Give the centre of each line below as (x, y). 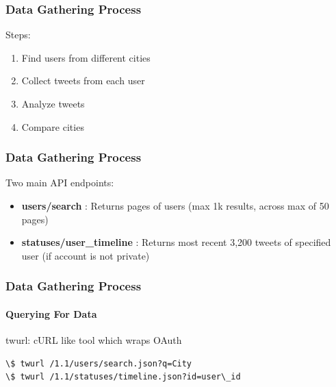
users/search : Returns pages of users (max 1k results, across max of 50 (175, 205)
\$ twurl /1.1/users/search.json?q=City (99, 363)
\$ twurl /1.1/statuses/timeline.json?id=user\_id (123, 377)
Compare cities (53, 126)
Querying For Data (51, 313)
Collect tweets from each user (83, 80)
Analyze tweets (53, 103)
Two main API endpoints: (60, 183)
